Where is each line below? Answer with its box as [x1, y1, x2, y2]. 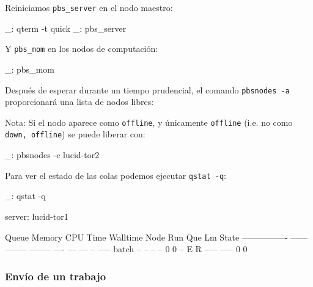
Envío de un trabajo [5, 268, 106, 283]
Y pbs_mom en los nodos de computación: [5, 42, 158, 55]
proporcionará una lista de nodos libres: [5, 95, 154, 108]
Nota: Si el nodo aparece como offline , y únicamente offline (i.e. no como [5, 115, 293, 128]
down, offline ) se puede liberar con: [5, 128, 145, 140]
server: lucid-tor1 [5, 209, 68, 222]
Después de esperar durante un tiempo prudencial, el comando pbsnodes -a [5, 83, 290, 96]
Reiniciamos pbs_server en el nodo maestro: [5, 1, 173, 13]
